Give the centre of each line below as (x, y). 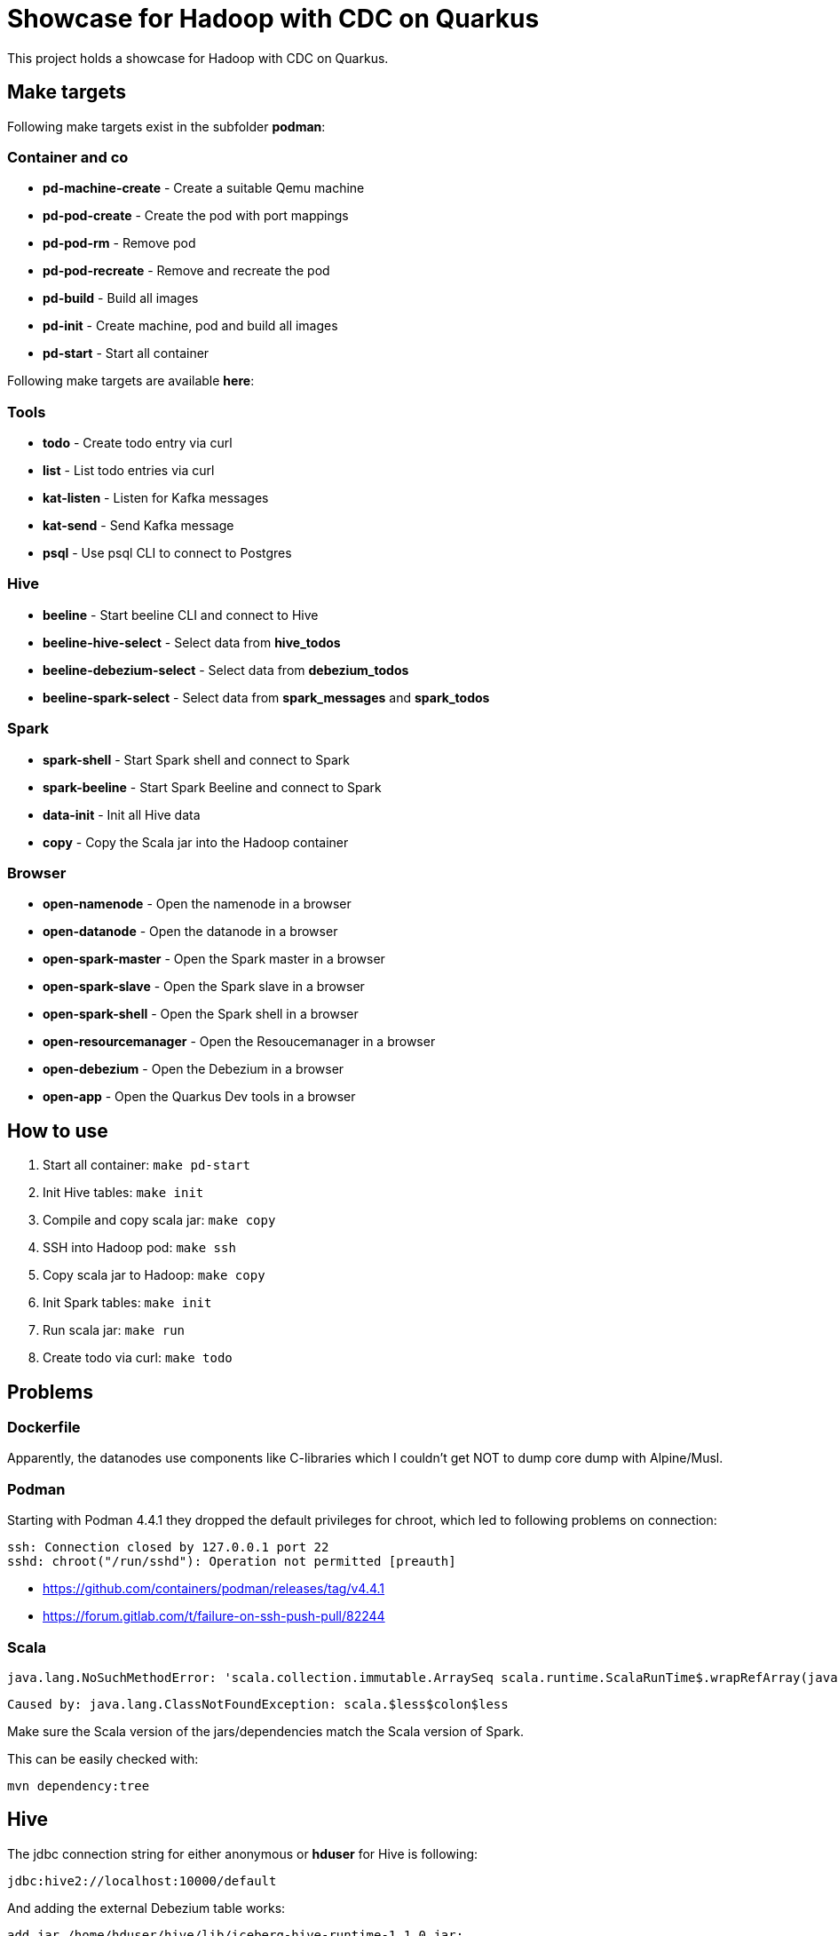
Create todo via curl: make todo (138, 1358)
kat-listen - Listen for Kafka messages (156, 498)
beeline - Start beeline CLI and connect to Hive (181, 615)
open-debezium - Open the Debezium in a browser (194, 1069)
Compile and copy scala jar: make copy (159, 1220)
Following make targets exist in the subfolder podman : (166, 126)
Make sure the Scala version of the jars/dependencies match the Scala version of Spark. (265, 1731)
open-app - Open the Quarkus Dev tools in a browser (199, 1097)
